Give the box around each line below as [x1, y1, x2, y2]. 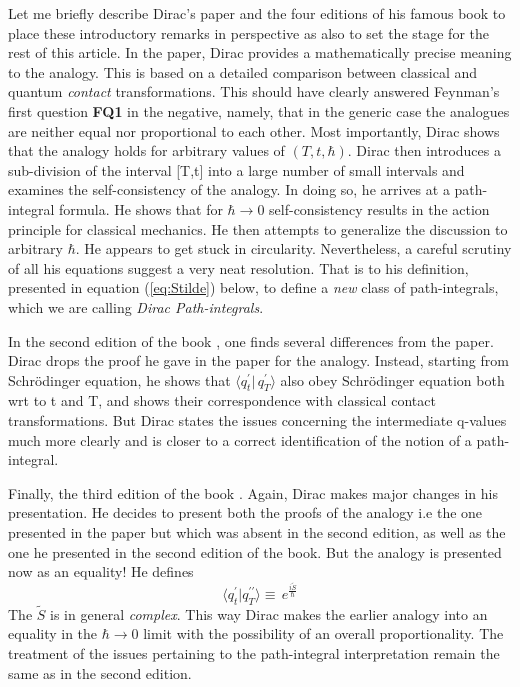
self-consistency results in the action [269, 198, 490, 219]
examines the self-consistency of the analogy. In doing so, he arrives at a [8, 179, 450, 200]
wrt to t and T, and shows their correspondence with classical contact [8, 390, 436, 411]
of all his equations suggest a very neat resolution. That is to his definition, [8, 257, 469, 278]
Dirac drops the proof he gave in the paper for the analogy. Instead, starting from [8, 350, 509, 371]
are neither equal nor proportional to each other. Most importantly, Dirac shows [8, 120, 500, 141]
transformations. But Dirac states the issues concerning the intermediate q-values [8, 410, 507, 431]
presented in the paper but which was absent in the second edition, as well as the [8, 522, 506, 543]
